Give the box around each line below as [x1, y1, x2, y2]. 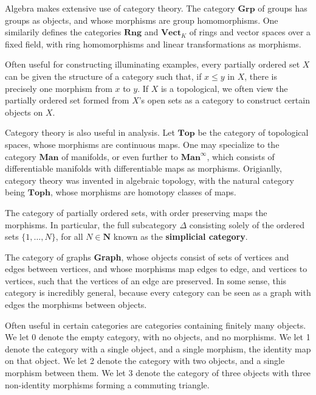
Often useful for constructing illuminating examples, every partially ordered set [5, 58, 300, 71]
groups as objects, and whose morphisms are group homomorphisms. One [5, 13, 278, 26]
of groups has [258, 2, 307, 14]
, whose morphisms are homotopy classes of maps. [50, 186, 236, 198]
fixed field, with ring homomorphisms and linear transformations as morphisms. [5, 37, 301, 50]
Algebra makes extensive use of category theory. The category [5, 2, 235, 14]
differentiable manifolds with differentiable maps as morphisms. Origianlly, [5, 162, 282, 175]
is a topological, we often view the [160, 82, 288, 94]
